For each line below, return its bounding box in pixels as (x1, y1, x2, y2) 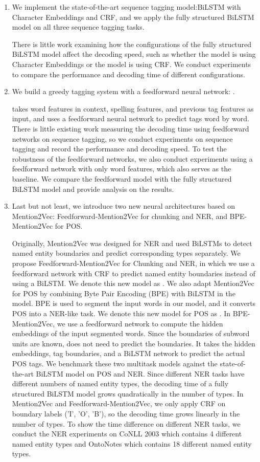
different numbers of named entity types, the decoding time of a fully (12, 378, 229, 389)
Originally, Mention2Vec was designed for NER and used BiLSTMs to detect (12, 237, 252, 248)
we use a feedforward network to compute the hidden (57, 318, 223, 328)
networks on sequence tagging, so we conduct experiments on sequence (12, 133, 233, 144)
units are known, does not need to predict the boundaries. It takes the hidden (12, 338, 255, 348)
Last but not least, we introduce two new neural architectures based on (12, 201, 235, 211)
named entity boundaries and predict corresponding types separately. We (12, 248, 241, 258)
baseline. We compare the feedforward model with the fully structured (12, 173, 232, 184)
